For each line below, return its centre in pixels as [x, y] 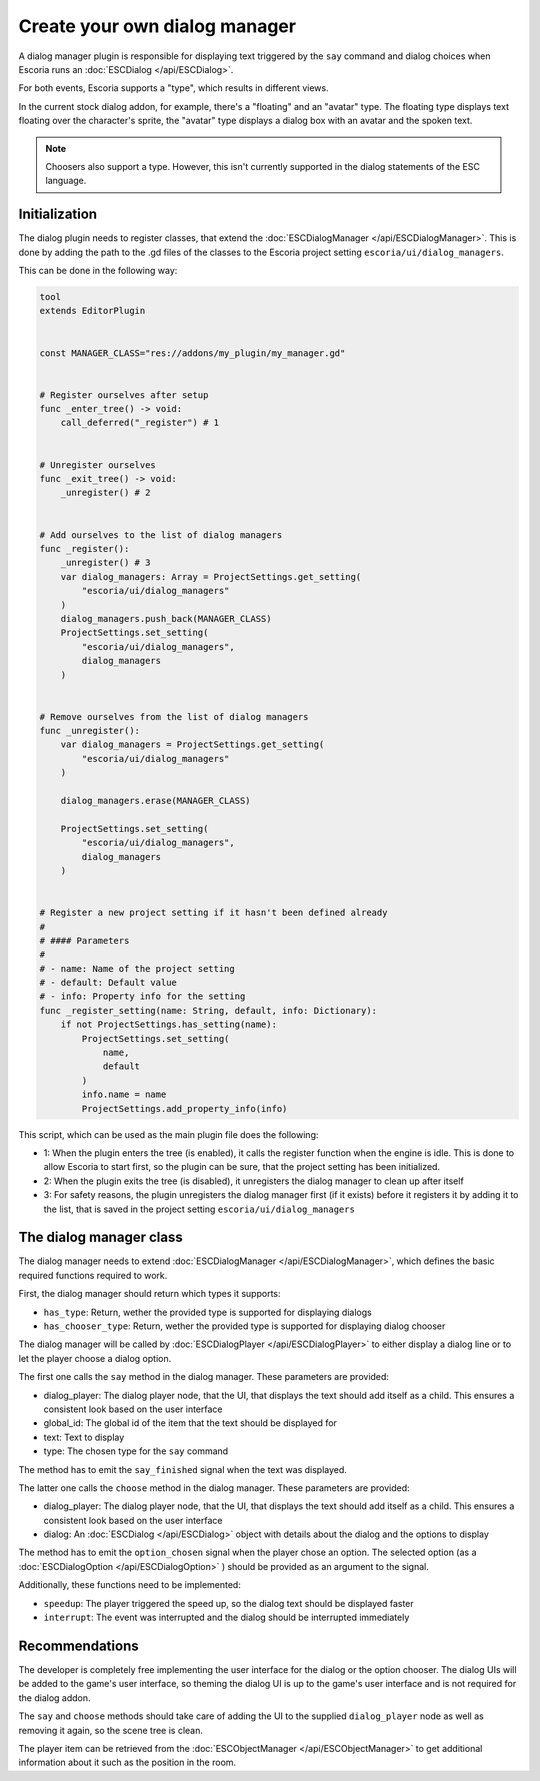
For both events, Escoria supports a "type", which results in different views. [173, 88]
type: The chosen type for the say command [136, 1451]
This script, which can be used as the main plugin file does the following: [168, 1134]
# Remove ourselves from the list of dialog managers [174, 716]
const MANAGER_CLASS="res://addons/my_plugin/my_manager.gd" [192, 353]
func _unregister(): [89, 731]
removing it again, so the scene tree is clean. [111, 1730]
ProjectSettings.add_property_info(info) [184, 1108]
